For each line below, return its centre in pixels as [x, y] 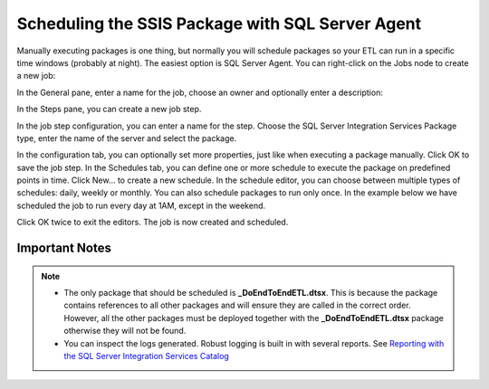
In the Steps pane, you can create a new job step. [109, 109]
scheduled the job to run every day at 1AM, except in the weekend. [141, 205]
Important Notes [64, 248]
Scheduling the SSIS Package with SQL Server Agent [219, 24]
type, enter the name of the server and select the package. [127, 138]
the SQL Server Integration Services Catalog [147, 356]
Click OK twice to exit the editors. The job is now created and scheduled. [153, 223]
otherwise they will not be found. [125, 331]
